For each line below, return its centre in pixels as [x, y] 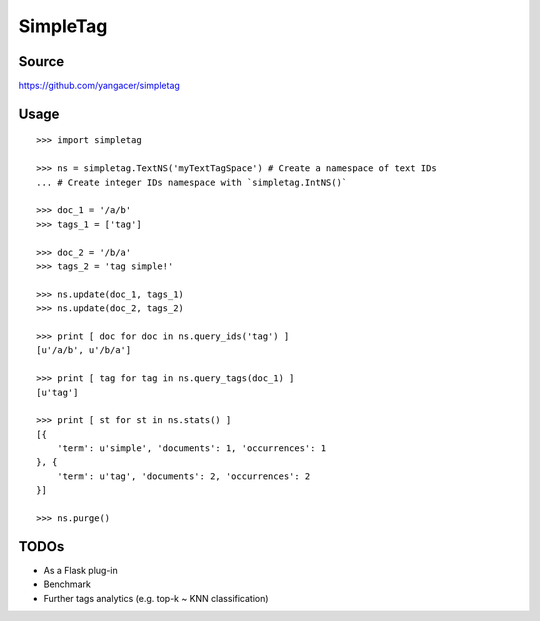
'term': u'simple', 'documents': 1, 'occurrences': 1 [191, 448]
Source [41, 61]
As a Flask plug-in [81, 570]
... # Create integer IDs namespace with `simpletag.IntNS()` [192, 182]
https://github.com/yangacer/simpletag [99, 86]
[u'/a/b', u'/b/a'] [84, 350]
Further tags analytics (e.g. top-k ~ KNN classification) [156, 598]
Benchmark [67, 584]
